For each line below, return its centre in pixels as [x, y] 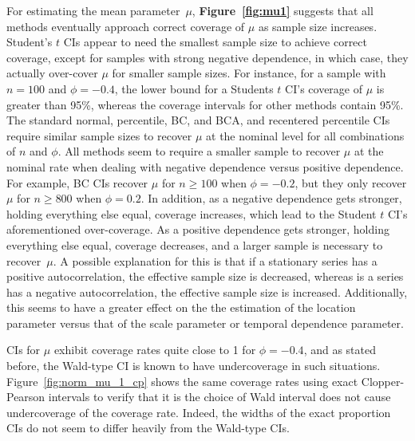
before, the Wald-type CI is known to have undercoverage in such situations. [194, 366]
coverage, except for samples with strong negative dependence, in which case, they [207, 57]
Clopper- [383, 381]
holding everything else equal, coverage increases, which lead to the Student [192, 213]
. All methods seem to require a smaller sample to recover [199, 151]
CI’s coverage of [324, 88]
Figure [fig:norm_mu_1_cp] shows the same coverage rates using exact [182, 381]
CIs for [24, 350]
